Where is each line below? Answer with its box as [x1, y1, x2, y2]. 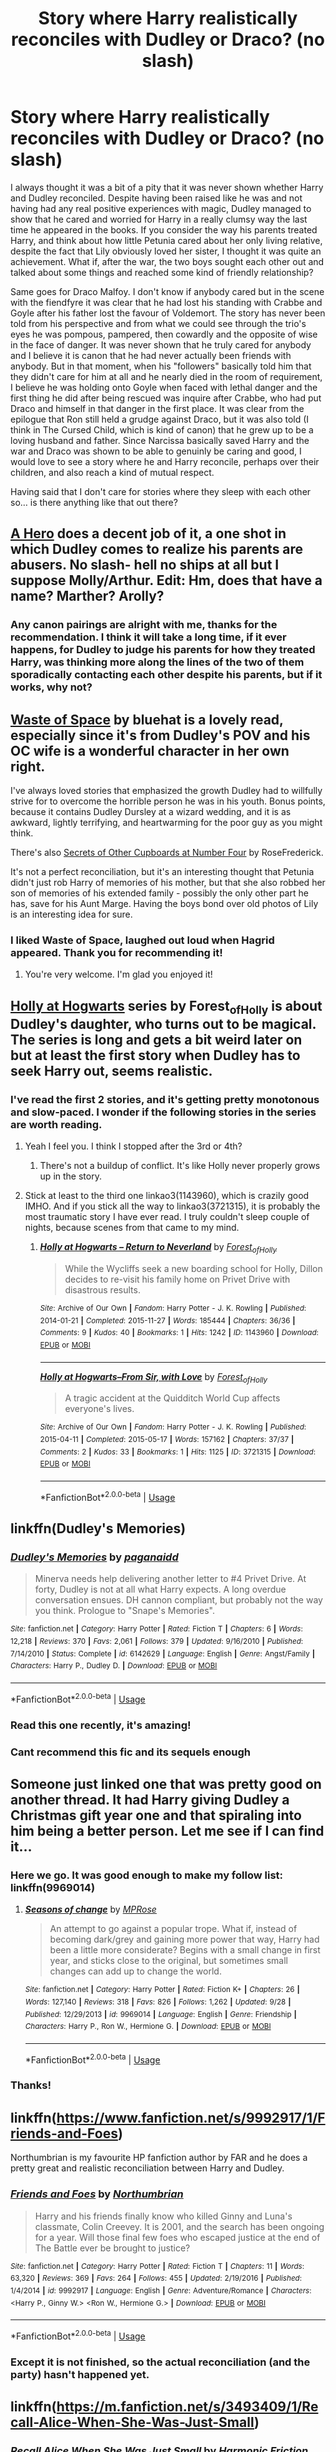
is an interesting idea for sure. [10, 908, 133, 921]
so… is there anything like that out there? [10, 496, 178, 508]
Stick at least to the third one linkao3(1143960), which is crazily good [24, 1190, 310, 1202]
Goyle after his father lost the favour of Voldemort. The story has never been [10, 307, 326, 319]
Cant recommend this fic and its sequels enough [10, 1745, 252, 1759]
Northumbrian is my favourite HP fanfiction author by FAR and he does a [10, 2152, 308, 2164]
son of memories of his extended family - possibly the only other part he [10, 887, 309, 899]
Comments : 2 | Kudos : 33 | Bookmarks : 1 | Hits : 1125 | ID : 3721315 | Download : [39, 1447, 317, 1457]
